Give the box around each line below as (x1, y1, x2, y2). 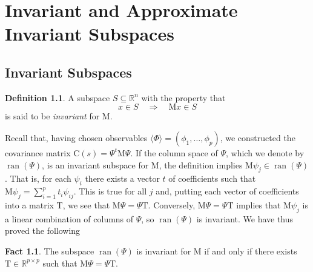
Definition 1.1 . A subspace (5, 91, 110, 104)
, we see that (62, 198, 110, 211)
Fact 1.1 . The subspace (5, 244, 94, 257)
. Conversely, (148, 198, 196, 211)
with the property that (141, 91, 226, 104)
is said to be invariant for (5, 110, 100, 122)
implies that (236, 198, 281, 211)
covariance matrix (5, 146, 71, 159)
